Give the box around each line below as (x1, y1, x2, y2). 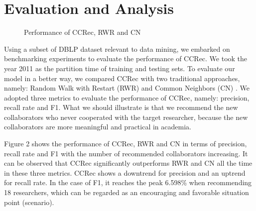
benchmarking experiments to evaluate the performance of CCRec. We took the (4, 53, 248, 64)
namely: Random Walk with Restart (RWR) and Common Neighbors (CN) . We (4, 83, 250, 93)
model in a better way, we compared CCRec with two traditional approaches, (4, 73, 240, 83)
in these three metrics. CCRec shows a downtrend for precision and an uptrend (4, 167, 246, 178)
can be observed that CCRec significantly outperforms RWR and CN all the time (4, 158, 253, 168)
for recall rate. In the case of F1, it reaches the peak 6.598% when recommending (4, 177, 252, 188)
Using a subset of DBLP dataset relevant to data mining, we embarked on (4, 43, 230, 54)
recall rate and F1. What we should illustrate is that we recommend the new (4, 102, 238, 112)
